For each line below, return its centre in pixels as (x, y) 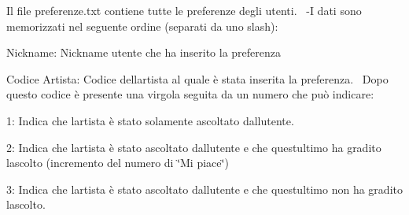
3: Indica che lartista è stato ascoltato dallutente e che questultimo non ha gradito (204, 189)
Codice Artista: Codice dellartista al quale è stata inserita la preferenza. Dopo (197, 78)
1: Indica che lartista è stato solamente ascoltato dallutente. (150, 120)
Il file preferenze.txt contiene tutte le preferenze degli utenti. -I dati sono (184, 10)
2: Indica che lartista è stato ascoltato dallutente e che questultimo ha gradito (194, 147)
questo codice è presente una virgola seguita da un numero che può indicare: (190, 94)
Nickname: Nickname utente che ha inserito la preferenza (144, 52)
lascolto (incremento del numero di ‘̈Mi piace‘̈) (118, 163)
